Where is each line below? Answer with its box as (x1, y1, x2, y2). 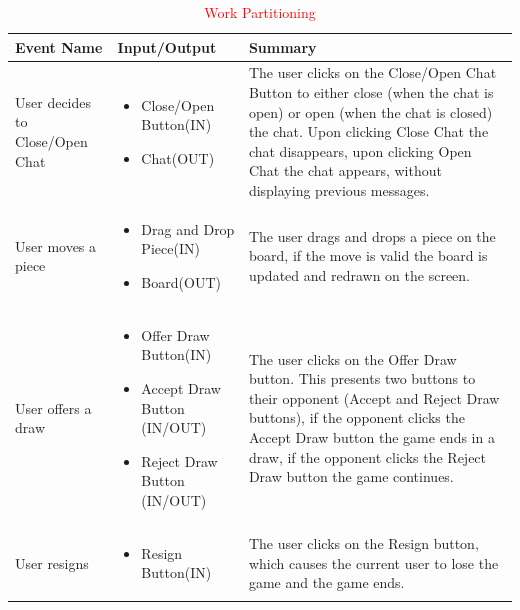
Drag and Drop (141, 218, 235, 239)
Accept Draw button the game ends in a (248, 427, 495, 448)
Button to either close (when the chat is (248, 82, 494, 103)
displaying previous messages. (248, 180, 430, 200)
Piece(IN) (141, 238, 200, 259)
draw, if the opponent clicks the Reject (248, 446, 487, 467)
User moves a (15, 235, 97, 256)
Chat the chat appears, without (248, 160, 442, 181)
